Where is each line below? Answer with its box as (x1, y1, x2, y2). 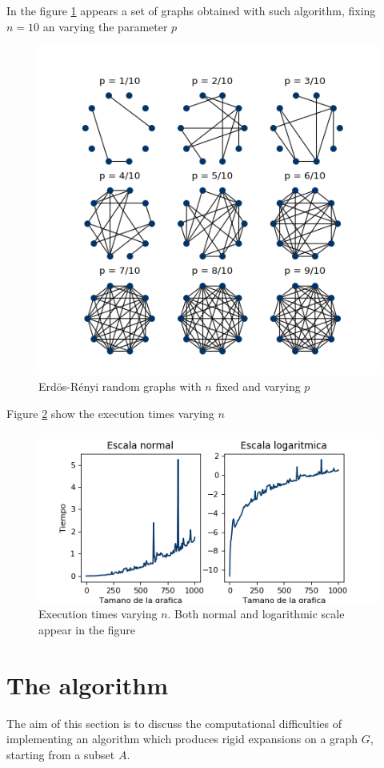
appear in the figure (38, 621, 136, 637)
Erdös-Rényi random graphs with (38, 378, 202, 395)
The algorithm (6, 668, 168, 701)
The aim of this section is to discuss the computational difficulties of (6, 714, 342, 731)
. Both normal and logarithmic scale (167, 605, 345, 622)
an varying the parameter (42, 18, 168, 34)
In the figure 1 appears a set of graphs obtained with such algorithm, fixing (6, 2, 376, 18)
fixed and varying (215, 378, 301, 395)
